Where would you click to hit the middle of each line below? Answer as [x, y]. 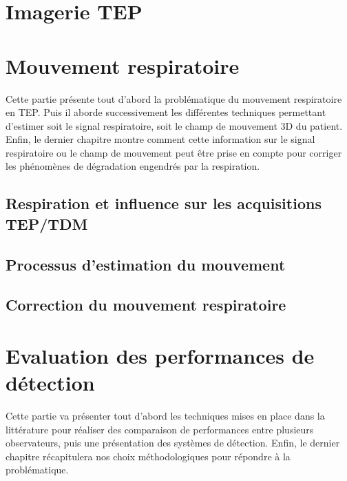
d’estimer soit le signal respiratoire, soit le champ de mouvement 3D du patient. [174, 125]
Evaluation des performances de [160, 355]
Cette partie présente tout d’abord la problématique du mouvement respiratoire [174, 98]
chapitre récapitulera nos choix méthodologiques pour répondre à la [148, 456]
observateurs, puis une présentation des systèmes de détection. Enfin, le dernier [173, 443]
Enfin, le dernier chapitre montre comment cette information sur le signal [160, 139]
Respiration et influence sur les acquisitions [164, 203]
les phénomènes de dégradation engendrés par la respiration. [133, 166]
